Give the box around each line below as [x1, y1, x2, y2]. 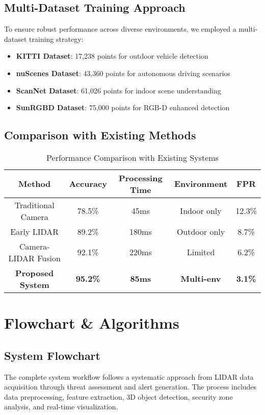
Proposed [15, 266, 54, 279]
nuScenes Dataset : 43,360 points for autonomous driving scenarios [16, 67, 230, 78]
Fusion [37, 252, 61, 264]
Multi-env [180, 273, 221, 285]
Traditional [14, 199, 55, 211]
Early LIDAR [10, 225, 59, 237]
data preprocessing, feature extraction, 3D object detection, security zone [4, 391, 233, 402]
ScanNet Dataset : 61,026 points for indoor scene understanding [16, 85, 222, 95]
